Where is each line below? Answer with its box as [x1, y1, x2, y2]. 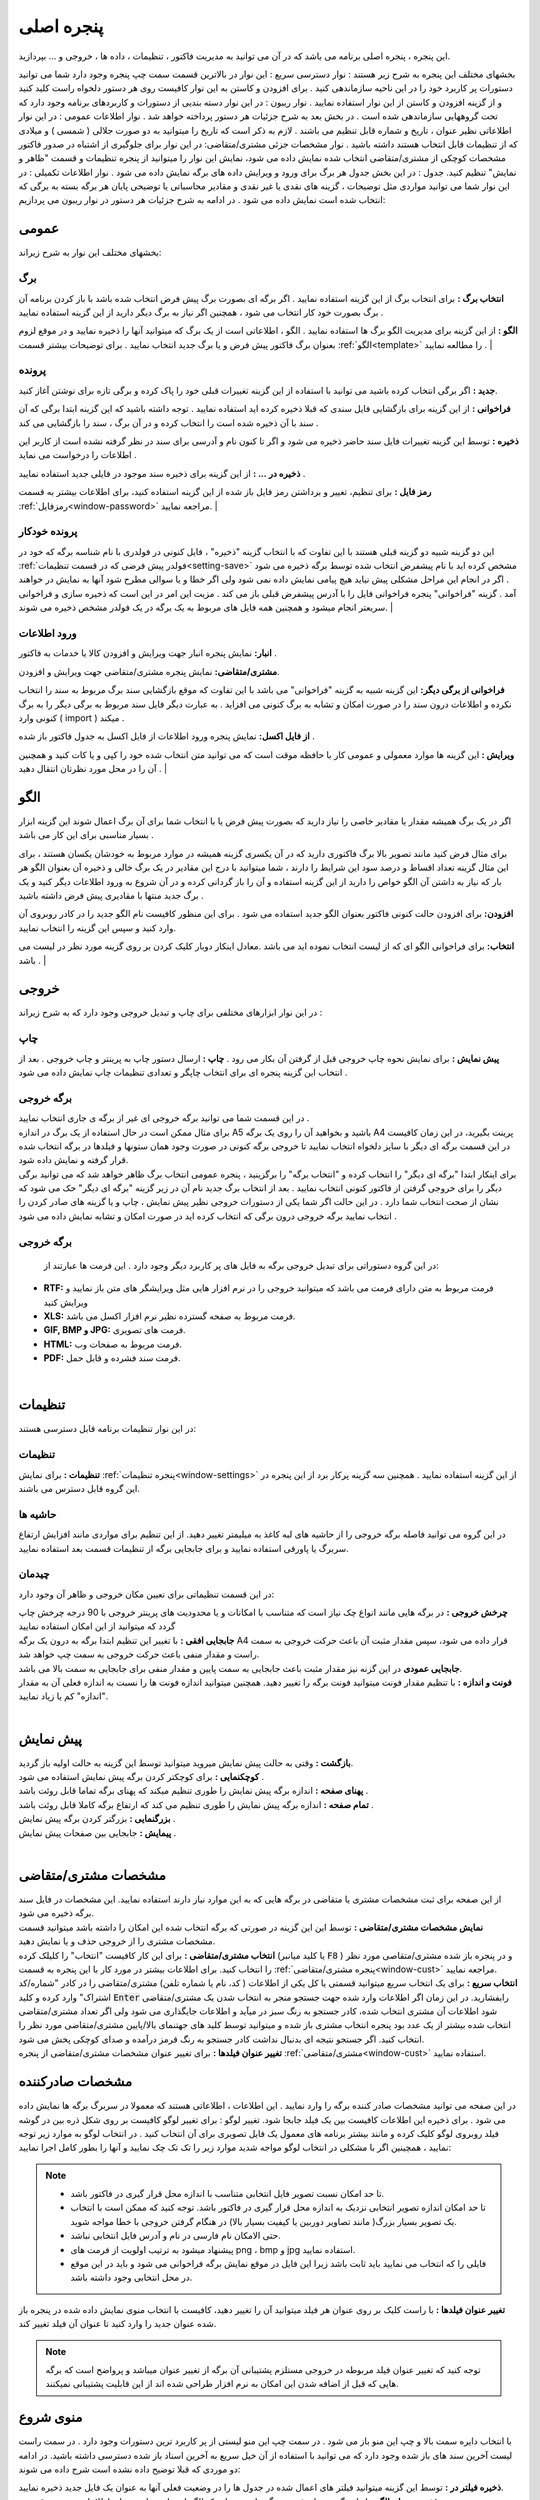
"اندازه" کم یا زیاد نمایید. [18, 1690, 109, 1702]
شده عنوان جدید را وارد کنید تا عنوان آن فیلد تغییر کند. [18, 2318, 217, 2330]
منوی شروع [18, 2409, 83, 2426]
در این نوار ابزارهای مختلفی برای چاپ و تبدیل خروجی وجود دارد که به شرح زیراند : [18, 1006, 323, 1019]
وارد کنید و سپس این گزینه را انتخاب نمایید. [18, 921, 177, 934]
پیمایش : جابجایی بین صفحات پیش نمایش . [18, 1826, 177, 1839]
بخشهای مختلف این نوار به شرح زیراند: [18, 246, 162, 259]
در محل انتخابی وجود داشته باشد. [70, 2271, 193, 2284]
